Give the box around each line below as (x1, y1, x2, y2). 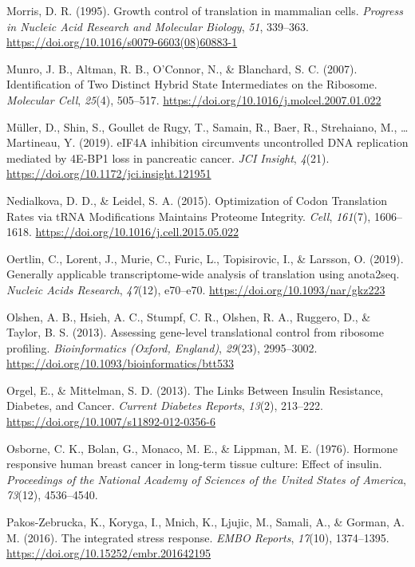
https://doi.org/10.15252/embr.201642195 (6, 545, 211, 561)
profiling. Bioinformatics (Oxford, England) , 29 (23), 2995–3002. (6, 339, 318, 356)
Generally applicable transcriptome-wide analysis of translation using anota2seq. (6, 266, 400, 282)
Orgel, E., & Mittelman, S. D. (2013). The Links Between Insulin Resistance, (6, 381, 384, 398)
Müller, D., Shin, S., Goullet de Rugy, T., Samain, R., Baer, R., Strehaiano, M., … (6, 118, 409, 135)
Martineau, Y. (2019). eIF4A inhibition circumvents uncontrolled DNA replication (6, 134, 409, 151)
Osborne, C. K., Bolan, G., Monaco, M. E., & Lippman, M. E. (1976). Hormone (6, 439, 398, 456)
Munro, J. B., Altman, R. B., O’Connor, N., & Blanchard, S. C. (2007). (6, 60, 358, 77)
